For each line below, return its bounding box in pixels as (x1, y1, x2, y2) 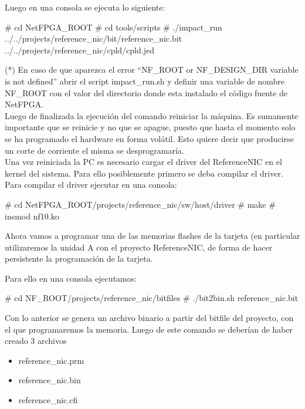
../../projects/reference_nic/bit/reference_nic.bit (5, 32, 182, 45)
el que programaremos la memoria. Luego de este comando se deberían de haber (5, 323, 293, 335)
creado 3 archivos (5, 334, 67, 347)
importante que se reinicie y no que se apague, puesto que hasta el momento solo (5, 121, 296, 133)
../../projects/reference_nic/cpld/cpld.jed (5, 43, 154, 56)
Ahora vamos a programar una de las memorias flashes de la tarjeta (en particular (5, 229, 300, 242)
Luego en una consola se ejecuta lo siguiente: (5, 1, 165, 13)
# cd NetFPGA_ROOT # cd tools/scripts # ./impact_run (5, 21, 222, 33)
